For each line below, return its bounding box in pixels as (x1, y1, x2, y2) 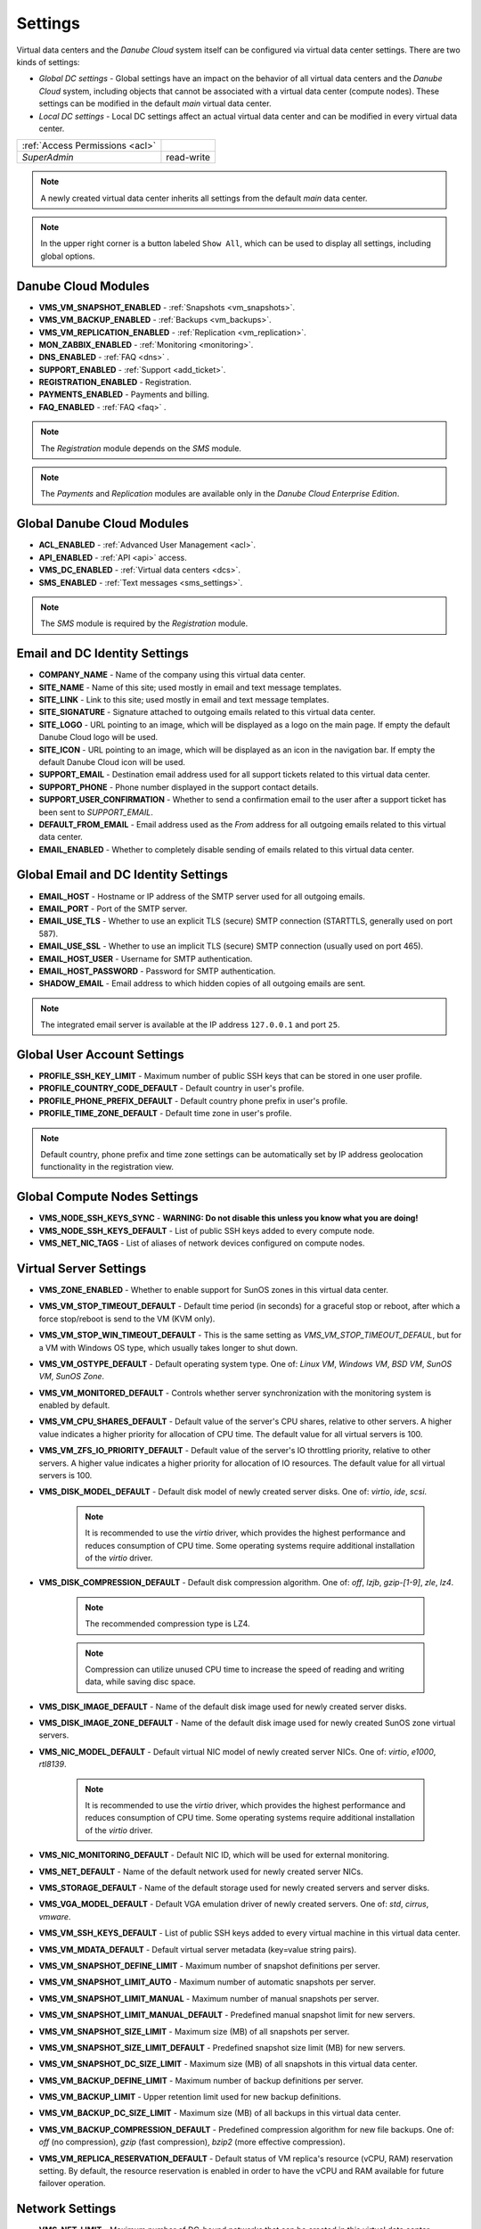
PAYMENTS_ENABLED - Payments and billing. (38, 389, 209, 400)
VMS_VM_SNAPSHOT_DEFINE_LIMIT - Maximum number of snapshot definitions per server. (38, 1960, 380, 1970)
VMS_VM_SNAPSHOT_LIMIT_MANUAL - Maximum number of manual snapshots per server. (38, 1993, 379, 2003)
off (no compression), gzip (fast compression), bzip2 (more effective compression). (38, 2136, 346, 2148)
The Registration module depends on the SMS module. (40, 442, 242, 454)
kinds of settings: (16, 56, 80, 67)
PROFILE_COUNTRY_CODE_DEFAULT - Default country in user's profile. (38, 1083, 305, 1094)
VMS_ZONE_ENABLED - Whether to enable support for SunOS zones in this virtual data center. (38, 1284, 389, 1295)
